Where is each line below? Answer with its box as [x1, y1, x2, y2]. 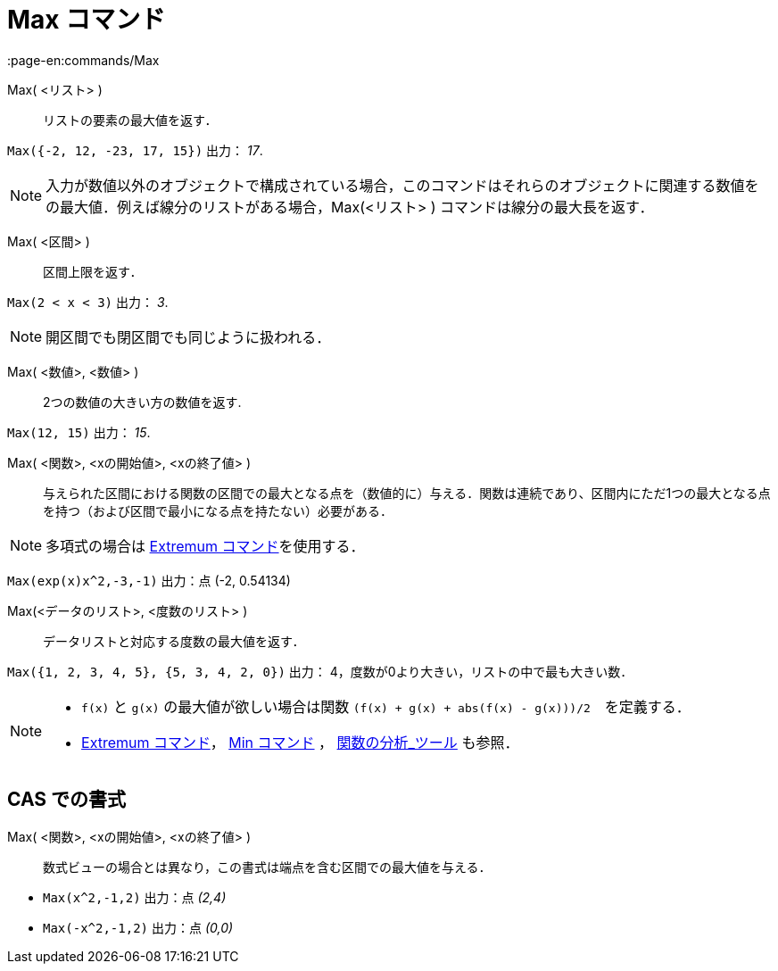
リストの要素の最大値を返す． [43, 112, 218, 128]
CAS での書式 [7, 788, 127, 811]
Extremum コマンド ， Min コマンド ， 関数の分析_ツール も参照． [81, 733, 519, 751]
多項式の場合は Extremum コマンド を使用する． [46, 536, 365, 555]
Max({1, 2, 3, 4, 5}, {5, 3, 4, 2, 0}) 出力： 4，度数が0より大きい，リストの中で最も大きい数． [7, 663, 633, 679]
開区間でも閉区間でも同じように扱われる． [46, 328, 331, 346]
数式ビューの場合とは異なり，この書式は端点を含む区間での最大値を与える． [43, 859, 492, 875]
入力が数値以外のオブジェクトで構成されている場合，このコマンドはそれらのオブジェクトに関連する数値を [46, 176, 759, 195]
